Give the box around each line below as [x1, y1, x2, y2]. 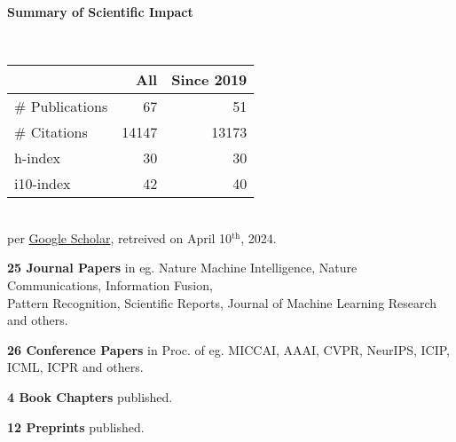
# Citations [14, 122, 88, 143]
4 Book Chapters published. [7, 387, 173, 406]
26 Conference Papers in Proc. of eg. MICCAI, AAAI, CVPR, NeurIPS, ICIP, [7, 340, 451, 359]
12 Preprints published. [7, 417, 145, 436]
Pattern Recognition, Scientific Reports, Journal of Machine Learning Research [7, 293, 437, 312]
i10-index [14, 173, 71, 194]
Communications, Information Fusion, [7, 275, 213, 294]
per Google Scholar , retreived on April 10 [7, 228, 232, 247]
